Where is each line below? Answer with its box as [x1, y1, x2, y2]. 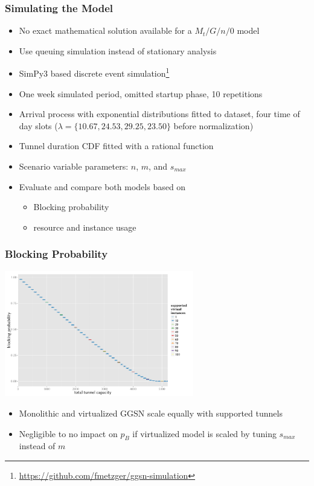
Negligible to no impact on [19, 427, 118, 440]
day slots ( [19, 119, 58, 132]
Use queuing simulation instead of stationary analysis [19, 44, 217, 57]
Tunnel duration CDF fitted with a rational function [19, 139, 214, 152]
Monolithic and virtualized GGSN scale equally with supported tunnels [19, 407, 283, 420]
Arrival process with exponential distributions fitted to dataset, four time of [19, 107, 300, 120]
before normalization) [173, 119, 254, 132]
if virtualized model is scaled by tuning [132, 427, 277, 440]
